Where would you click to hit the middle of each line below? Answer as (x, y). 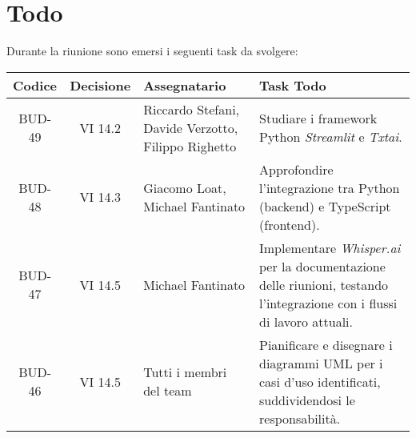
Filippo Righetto (190, 146)
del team (168, 391)
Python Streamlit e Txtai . (331, 137)
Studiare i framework (318, 119)
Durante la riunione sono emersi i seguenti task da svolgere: (152, 51)
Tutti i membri (185, 372)
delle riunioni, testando (324, 284)
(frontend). (290, 224)
